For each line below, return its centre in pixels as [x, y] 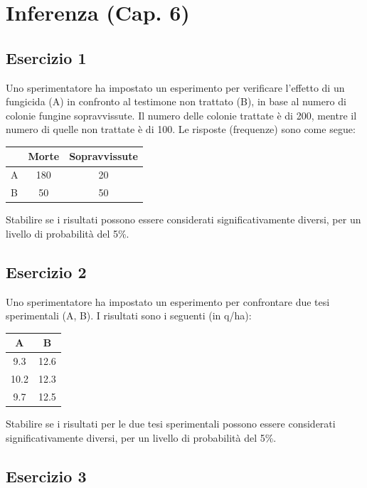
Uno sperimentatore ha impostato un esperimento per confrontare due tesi [168, 301]
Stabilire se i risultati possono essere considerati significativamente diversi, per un [183, 219]
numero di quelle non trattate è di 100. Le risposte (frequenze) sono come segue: [181, 129]
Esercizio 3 [46, 476]
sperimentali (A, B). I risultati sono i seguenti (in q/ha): [129, 315]
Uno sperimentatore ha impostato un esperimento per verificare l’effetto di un [175, 87]
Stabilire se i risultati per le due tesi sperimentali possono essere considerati [171, 423]
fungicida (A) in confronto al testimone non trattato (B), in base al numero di [176, 101]
